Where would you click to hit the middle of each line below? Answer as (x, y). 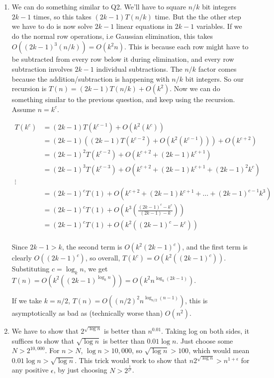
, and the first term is (215, 247)
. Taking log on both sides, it (205, 330)
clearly (22, 258)
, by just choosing (80, 370)
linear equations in (144, 26)
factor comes (217, 68)
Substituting (31, 269)
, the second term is (92, 247)
